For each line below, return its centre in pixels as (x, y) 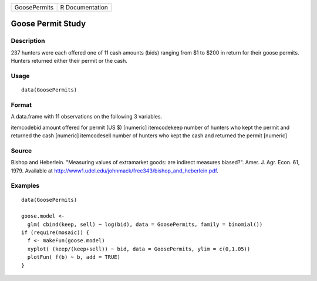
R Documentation (84, 7)
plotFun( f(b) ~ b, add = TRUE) (74, 257)
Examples (25, 186)
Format (21, 104)
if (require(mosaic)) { (55, 233)
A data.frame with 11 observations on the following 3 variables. (87, 117)
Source (21, 151)
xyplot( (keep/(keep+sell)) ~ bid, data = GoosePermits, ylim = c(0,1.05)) (139, 249)
